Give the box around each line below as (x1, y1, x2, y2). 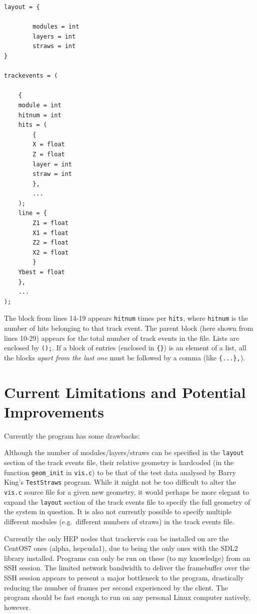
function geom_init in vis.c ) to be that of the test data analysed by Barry (4, 467, 236, 477)
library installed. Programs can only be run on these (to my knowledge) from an (4, 552, 250, 563)
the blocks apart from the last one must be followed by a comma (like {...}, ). (4, 352, 245, 362)
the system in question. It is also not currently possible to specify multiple (4, 506, 231, 517)
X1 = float (32, 229, 68, 237)
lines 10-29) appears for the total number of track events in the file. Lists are (4, 332, 239, 343)
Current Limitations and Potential (4, 381, 246, 402)
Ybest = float (18, 269, 65, 276)
